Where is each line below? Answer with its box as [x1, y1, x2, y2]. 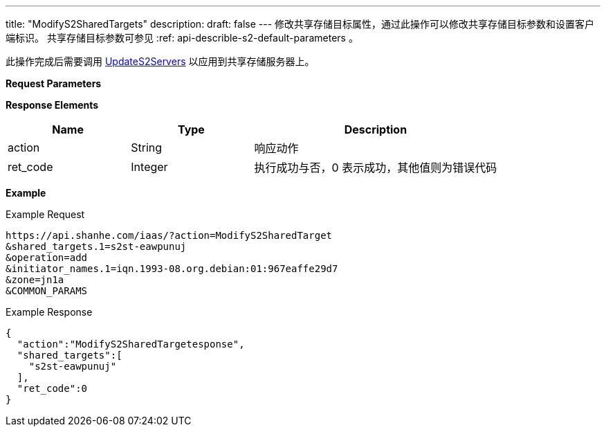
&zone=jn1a [6, 274, 64, 285]
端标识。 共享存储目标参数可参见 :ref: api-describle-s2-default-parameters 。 [6, 32, 358, 44]
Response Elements [6, 99, 99, 111]
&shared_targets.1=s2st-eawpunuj [6, 241, 187, 252]
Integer [131, 160, 168, 174]
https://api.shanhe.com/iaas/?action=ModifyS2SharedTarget [6, 230, 333, 241]
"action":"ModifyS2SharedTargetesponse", [17, 339, 245, 350]
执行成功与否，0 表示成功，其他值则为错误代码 [254, 161, 497, 174]
